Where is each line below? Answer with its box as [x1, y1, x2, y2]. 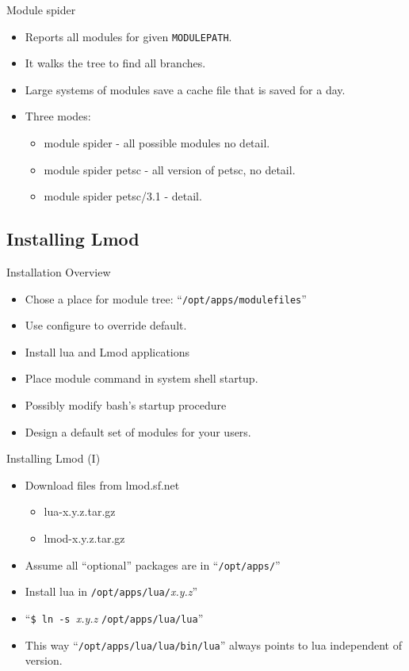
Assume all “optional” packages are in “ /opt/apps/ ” [25, 556, 281, 573]
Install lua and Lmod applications [25, 343, 190, 360]
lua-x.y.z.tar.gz [44, 503, 116, 520]
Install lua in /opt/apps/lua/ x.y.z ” [25, 583, 198, 600]
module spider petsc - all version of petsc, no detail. [44, 161, 296, 177]
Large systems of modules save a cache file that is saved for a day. [25, 81, 346, 97]
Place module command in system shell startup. [25, 370, 258, 387]
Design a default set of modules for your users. [25, 423, 251, 440]
